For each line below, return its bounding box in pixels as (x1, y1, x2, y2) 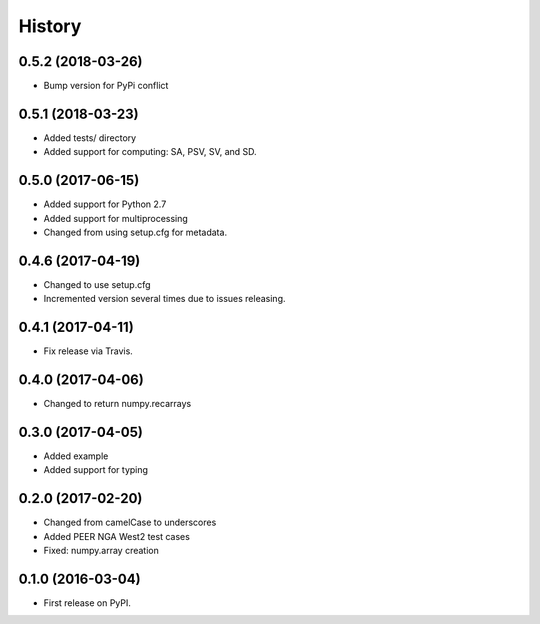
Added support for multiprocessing (43, 212, 189, 224)
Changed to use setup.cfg (43, 278, 151, 290)
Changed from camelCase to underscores (43, 516, 217, 529)
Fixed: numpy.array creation (43, 545, 160, 557)
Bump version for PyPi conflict (43, 80, 169, 92)
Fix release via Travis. (43, 345, 134, 357)
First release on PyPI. (43, 597, 132, 609)
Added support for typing (43, 464, 149, 476)
